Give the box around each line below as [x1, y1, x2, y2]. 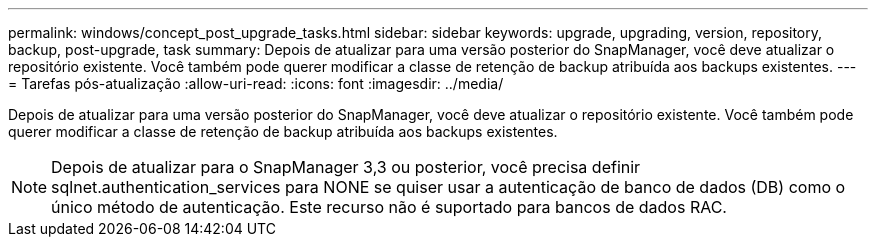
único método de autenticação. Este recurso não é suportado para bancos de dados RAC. [51, 197, 727, 217]
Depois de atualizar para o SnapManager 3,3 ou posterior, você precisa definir [51, 157, 641, 177]
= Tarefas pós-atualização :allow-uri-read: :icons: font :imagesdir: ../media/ [8, 75, 504, 92]
